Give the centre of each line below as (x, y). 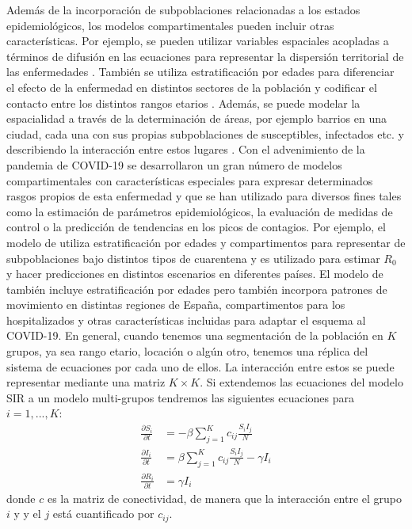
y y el (27, 514)
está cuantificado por (103, 514)
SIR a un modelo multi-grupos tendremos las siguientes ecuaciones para (181, 397)
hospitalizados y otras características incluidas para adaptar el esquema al (186, 320)
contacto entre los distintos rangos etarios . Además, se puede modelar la (183, 103)
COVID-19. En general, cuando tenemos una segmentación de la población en (195, 335)
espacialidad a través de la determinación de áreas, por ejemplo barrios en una (197, 118)
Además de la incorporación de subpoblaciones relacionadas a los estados (183, 10)
